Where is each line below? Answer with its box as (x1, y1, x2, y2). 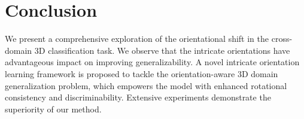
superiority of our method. (5, 102, 102, 115)
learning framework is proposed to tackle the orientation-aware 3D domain (5, 67, 278, 80)
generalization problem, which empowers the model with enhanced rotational (5, 79, 287, 91)
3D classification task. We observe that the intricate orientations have (34, 44, 290, 56)
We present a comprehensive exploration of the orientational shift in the (5, 32, 269, 45)
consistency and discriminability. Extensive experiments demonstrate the (5, 91, 271, 103)
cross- (271, 32, 293, 45)
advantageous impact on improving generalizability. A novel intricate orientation (5, 56, 300, 68)
